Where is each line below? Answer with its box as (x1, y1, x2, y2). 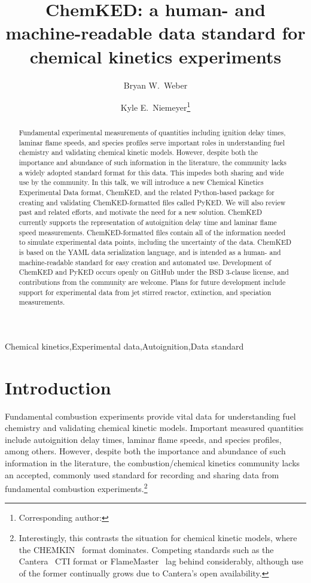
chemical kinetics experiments (29, 44, 282, 68)
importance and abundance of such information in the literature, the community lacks (19, 157, 286, 168)
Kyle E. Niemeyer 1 (120, 99, 191, 113)
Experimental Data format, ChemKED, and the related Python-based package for (19, 187, 275, 198)
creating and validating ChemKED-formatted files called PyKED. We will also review (19, 197, 286, 207)
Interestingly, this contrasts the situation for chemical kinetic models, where (19, 532, 297, 544)
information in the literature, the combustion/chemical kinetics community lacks (5, 457, 300, 469)
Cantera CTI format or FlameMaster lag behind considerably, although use (19, 555, 303, 567)
